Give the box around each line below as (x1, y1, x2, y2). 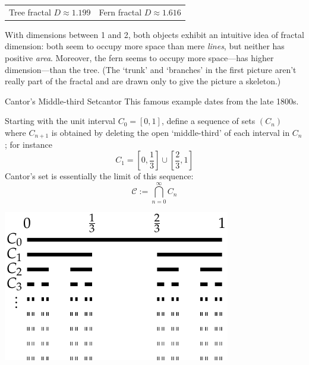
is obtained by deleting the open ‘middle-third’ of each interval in (51, 126, 290, 138)
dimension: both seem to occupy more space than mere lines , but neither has (5, 40, 285, 52)
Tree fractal (9, 5, 51, 18)
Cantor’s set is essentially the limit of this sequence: (5, 170, 194, 182)
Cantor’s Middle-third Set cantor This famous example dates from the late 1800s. (5, 94, 299, 107)
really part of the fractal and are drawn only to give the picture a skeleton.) (5, 75, 281, 87)
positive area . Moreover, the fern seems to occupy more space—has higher (5, 52, 274, 64)
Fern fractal (99, 5, 142, 18)
